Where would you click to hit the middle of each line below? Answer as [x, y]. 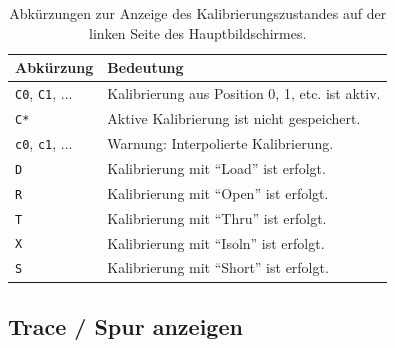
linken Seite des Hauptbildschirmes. [198, 32]
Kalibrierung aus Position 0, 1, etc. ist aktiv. [244, 93]
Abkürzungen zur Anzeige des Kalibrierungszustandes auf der [198, 13]
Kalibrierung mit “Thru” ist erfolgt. [217, 217]
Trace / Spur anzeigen [125, 325]
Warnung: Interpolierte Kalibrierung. [220, 142]
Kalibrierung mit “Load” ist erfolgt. [216, 167]
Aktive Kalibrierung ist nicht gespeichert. [234, 117]
